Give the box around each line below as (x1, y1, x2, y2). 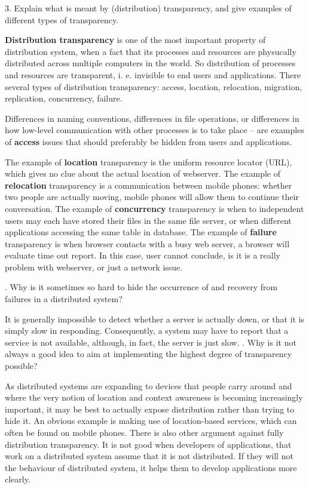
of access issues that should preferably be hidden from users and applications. (5, 135, 292, 147)
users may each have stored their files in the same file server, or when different (5, 214, 292, 226)
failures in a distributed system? (5, 293, 123, 305)
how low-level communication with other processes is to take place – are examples (5, 124, 304, 136)
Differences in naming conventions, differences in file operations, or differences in (5, 112, 299, 124)
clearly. (5, 473, 30, 485)
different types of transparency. (5, 13, 119, 26)
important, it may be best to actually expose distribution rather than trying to (5, 402, 295, 415)
